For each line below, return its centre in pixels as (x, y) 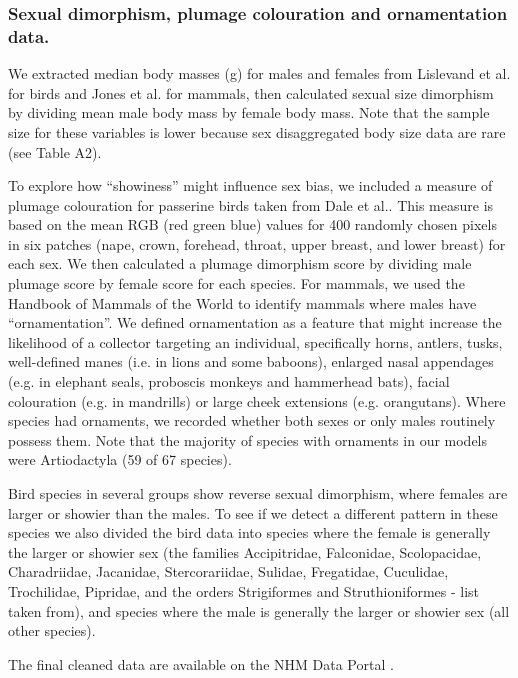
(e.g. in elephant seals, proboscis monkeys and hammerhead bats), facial (229, 381)
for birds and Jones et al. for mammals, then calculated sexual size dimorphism (251, 92)
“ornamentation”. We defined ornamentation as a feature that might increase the (255, 322)
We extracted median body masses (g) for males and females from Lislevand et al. (259, 73)
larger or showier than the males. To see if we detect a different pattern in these (253, 512)
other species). (52, 630)
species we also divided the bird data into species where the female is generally (249, 532)
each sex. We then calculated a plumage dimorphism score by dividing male (240, 263)
